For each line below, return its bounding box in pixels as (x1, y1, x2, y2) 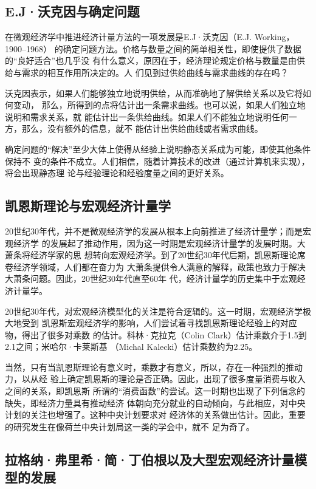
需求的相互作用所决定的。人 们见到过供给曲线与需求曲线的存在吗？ (21, 66, 289, 78)
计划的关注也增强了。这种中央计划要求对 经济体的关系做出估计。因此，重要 (5, 408, 306, 421)
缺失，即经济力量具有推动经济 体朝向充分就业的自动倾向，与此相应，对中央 (5, 396, 306, 409)
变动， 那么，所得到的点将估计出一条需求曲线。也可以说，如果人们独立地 (13, 98, 306, 111)
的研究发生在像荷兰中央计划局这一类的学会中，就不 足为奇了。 (5, 420, 255, 433)
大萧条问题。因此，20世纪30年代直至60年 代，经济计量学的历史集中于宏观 (5, 272, 297, 285)
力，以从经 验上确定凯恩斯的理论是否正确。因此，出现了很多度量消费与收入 (5, 372, 306, 385)
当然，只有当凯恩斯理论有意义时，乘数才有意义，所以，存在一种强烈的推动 (5, 360, 303, 373)
